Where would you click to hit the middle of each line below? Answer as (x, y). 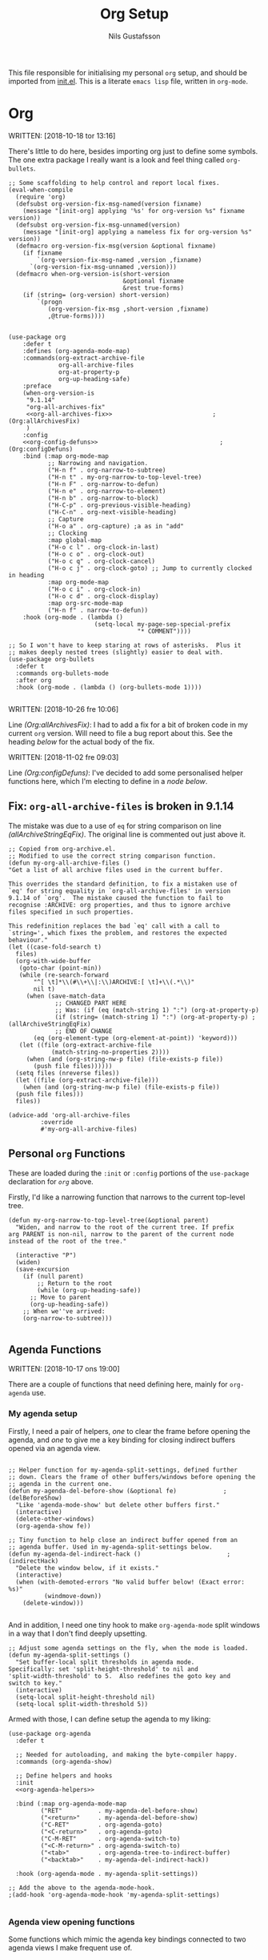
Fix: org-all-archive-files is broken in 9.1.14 (121, 807)
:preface (37, 386)
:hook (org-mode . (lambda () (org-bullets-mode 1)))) (109, 687)
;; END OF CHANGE (84, 1031)
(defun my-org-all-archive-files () (69, 863)
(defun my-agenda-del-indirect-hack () (75, 1554)
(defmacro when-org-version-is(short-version (93, 274)
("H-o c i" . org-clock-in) (94, 589)
